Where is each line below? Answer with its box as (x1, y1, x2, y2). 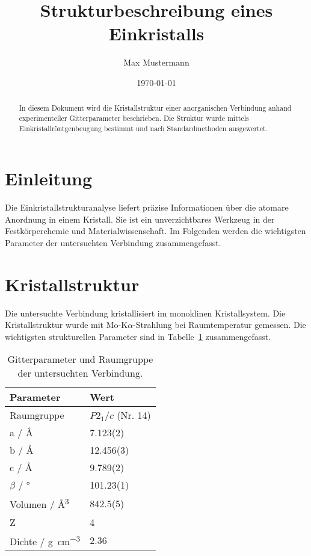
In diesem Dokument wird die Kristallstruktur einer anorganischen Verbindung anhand (19, 103, 292, 113)
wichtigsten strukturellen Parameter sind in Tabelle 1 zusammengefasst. (5, 330, 271, 342)
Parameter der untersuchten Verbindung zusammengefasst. (5, 236, 221, 249)
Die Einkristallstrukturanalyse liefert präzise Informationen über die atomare (5, 201, 289, 214)
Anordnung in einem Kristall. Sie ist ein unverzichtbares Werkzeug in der (5, 212, 275, 225)
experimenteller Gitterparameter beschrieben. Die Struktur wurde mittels (19, 113, 249, 123)
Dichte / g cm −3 (10, 532, 81, 549)
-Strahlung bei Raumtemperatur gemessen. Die (133, 318, 306, 331)
